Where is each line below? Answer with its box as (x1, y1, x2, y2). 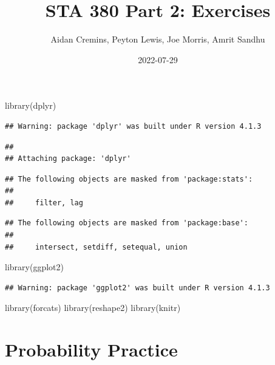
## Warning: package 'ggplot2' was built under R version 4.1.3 (5, 283, 270, 292)
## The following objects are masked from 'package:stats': (5, 174, 253, 183)
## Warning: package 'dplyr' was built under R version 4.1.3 (5, 121, 262, 131)
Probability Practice (5, 337, 178, 362)
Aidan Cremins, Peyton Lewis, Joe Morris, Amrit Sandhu (50, 33, 265, 46)
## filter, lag (5, 198, 83, 207)
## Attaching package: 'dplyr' (5, 154, 131, 163)
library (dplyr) (5, 99, 56, 112)
